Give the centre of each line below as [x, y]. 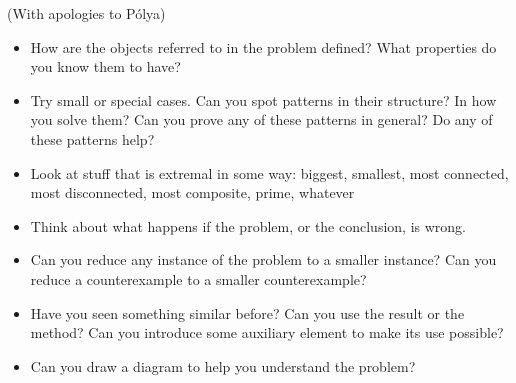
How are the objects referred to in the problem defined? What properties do [263, 46]
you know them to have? [105, 66]
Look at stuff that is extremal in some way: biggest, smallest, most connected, [269, 172]
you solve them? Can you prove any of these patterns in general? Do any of [261, 119]
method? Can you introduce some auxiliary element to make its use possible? [267, 332]
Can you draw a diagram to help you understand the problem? [223, 365]
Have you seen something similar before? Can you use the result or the [247, 312]
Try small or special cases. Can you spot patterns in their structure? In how [263, 99]
